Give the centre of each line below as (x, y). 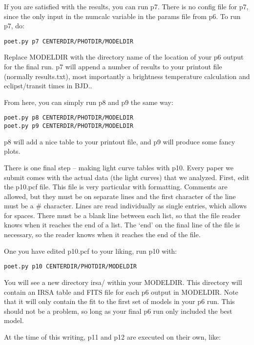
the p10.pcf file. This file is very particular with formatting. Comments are (116, 187)
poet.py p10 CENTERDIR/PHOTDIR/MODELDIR (71, 267)
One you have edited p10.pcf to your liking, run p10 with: (91, 251)
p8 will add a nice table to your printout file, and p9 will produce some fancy (120, 141)
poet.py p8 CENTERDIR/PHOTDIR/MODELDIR (69, 118)
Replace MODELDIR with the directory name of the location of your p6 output (124, 57)
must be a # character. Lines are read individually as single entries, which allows (126, 206)
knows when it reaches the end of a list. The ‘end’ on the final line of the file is (122, 225)
